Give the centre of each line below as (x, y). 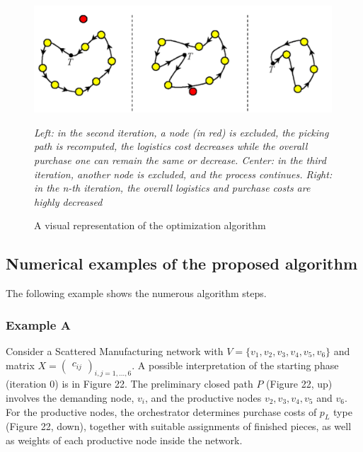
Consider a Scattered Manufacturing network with (115, 350)
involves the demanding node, (70, 397)
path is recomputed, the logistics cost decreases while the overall (171, 146)
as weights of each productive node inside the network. (124, 440)
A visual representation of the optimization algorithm (150, 225)
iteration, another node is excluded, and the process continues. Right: (183, 174)
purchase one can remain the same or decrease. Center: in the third (180, 160)
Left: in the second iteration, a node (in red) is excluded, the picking (181, 132)
